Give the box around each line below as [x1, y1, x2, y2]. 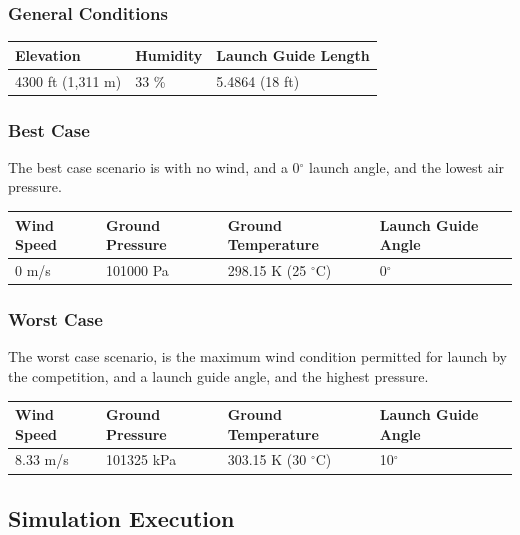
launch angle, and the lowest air [309, 156, 505, 177]
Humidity [135, 44, 203, 65]
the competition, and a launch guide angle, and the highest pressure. [8, 365, 429, 386]
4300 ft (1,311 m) [15, 70, 122, 91]
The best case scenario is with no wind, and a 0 [8, 156, 300, 177]
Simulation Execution [8, 502, 235, 533]
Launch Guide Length [216, 44, 370, 65]
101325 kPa [106, 449, 177, 470]
